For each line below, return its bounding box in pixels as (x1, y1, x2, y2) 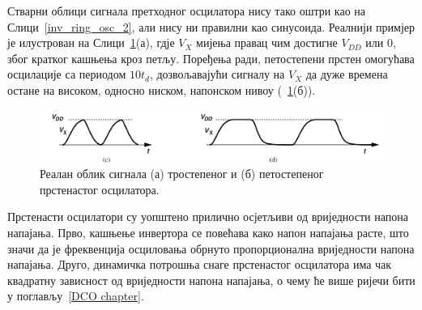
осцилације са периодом (7, 66, 126, 83)
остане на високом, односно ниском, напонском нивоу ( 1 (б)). (7, 81, 316, 98)
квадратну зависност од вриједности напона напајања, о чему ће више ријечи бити (7, 271, 416, 288)
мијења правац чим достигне (196, 34, 338, 51)
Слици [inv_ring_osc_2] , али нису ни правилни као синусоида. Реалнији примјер (7, 18, 416, 35)
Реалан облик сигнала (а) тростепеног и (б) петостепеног (40, 165, 324, 182)
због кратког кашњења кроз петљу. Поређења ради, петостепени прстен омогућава (7, 49, 415, 66)
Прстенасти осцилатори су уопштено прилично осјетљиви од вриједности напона (7, 208, 408, 225)
